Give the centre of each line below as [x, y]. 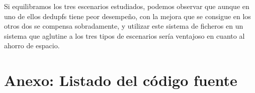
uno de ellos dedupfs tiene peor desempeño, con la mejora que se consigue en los [127, 16]
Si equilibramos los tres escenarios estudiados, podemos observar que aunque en [127, 6]
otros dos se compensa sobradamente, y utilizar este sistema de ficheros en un [124, 26]
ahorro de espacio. [32, 45]
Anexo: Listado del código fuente [121, 80]
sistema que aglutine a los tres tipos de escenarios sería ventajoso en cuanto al [124, 35]
